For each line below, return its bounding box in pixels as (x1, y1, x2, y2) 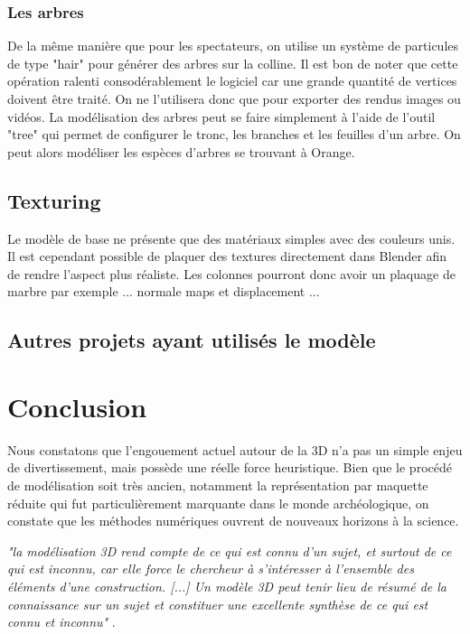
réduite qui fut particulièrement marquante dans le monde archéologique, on (7, 493, 429, 512)
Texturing (7, 186, 101, 214)
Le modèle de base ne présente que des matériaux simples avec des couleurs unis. (7, 228, 456, 247)
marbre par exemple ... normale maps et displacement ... (7, 282, 320, 301)
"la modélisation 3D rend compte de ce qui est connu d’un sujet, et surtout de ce (7, 541, 452, 560)
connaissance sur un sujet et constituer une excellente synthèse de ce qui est (7, 594, 428, 613)
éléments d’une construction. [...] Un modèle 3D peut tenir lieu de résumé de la (7, 577, 447, 596)
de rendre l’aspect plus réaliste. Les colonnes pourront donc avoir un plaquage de (7, 264, 456, 283)
